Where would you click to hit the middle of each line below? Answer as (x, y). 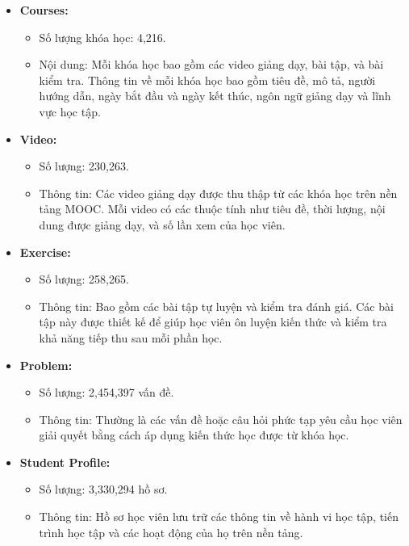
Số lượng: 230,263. (84, 166)
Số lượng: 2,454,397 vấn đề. (106, 392)
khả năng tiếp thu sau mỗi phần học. (131, 337)
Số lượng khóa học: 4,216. (102, 37)
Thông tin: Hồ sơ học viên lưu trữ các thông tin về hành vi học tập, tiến (219, 517)
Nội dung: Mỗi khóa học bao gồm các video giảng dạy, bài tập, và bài (211, 64)
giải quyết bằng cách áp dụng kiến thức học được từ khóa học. (194, 435)
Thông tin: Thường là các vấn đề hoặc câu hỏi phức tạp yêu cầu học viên (221, 419)
